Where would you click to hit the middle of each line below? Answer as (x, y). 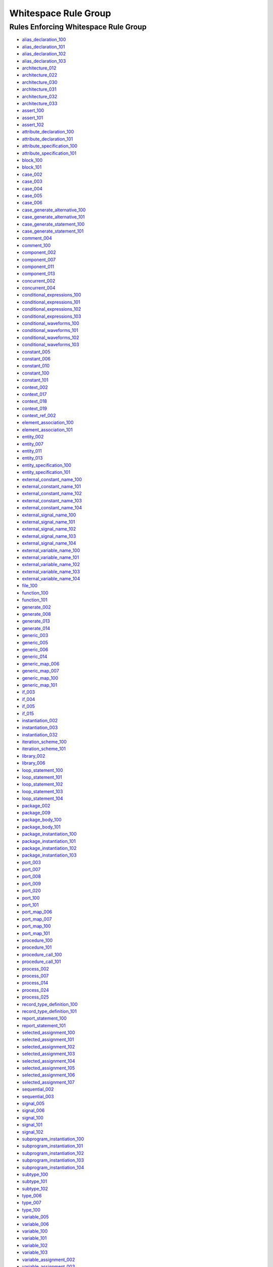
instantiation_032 (40, 734)
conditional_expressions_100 (52, 295)
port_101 (30, 905)
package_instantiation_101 (49, 841)
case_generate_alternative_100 (54, 210)
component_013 (38, 274)
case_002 (32, 174)
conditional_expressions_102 (52, 309)
